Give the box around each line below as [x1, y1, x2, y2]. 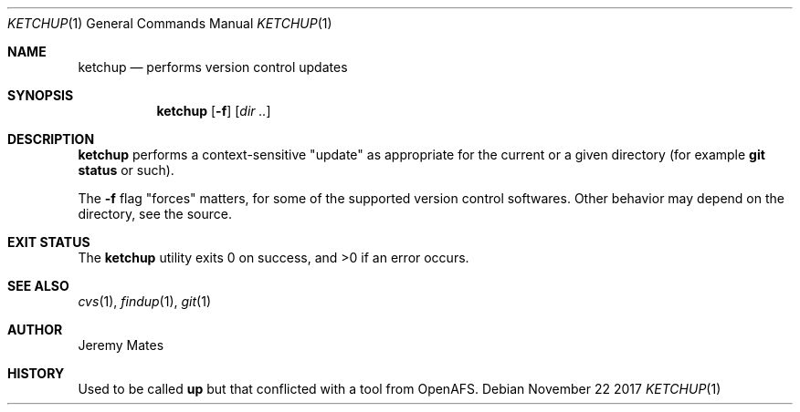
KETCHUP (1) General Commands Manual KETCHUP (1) [7, 15, 332, 31]
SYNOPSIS [7, 88, 74, 103]
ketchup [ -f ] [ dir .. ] [156, 103, 271, 118]
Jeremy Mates [78, 337, 164, 353]
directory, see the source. [78, 206, 233, 221]
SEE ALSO [7, 278, 69, 294]
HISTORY [7, 366, 65, 381]
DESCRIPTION [7, 131, 95, 147]
